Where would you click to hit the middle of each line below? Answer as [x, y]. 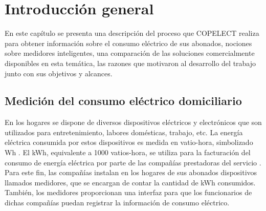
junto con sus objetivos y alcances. [59, 73]
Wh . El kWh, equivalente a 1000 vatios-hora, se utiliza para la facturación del [128, 152]
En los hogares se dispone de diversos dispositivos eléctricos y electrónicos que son [133, 122]
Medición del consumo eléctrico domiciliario [123, 101]
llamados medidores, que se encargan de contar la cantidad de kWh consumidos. [130, 182]
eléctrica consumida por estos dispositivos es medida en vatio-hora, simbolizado [129, 142]
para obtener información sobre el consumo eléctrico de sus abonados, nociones [128, 43]
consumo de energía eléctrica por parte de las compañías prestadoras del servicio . [133, 162]
